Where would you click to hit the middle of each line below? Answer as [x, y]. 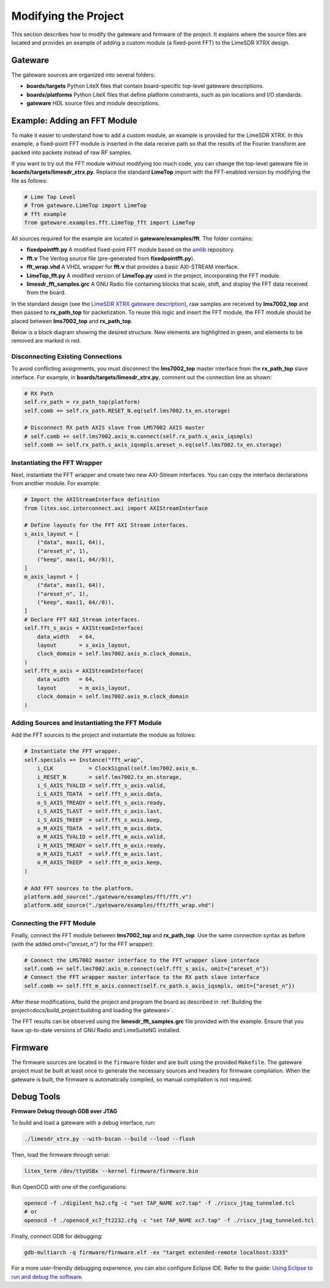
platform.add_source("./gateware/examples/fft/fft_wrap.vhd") [119, 905]
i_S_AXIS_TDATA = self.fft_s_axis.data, [100, 794]
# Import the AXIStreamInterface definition [92, 500]
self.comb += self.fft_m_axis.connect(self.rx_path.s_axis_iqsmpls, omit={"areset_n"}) [159, 986]
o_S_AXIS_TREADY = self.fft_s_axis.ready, [101, 802]
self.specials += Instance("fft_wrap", [84, 760]
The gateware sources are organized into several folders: [83, 75]
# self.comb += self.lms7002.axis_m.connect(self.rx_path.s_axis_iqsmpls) [139, 436]
